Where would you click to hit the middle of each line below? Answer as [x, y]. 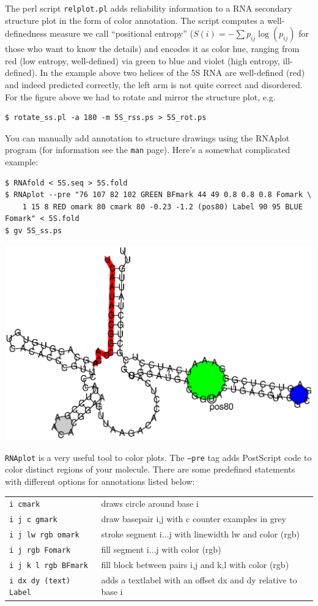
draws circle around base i [150, 503]
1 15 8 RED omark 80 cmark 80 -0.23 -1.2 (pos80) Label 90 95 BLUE [162, 207]
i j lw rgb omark [44, 535]
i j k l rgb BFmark [49, 565]
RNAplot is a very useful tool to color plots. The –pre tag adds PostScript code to [158, 457]
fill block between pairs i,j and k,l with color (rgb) [195, 564]
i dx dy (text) [40, 581]
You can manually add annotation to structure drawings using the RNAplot [147, 137]
